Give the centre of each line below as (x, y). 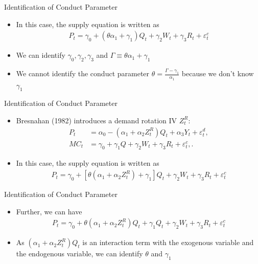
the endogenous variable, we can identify (79, 254)
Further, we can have (49, 211)
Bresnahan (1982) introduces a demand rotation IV (97, 120)
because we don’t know (218, 73)
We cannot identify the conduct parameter (83, 73)
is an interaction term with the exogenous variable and (168, 242)
